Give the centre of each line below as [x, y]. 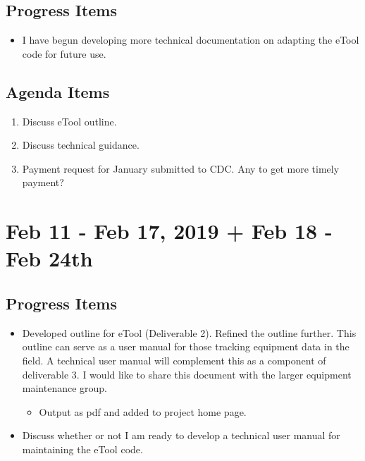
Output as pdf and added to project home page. [143, 411]
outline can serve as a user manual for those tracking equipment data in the [186, 346]
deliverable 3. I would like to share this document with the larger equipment [187, 374]
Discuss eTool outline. [69, 121]
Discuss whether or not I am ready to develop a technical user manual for [181, 435]
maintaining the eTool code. [82, 449]
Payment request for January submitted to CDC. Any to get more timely [181, 168]
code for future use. [64, 53]
